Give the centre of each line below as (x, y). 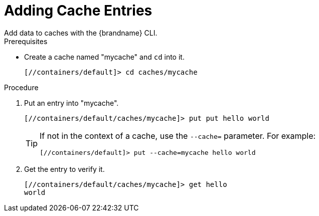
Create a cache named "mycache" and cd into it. (104, 57)
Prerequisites (26, 41)
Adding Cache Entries (78, 11)
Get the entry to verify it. (64, 169)
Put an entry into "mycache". (71, 103)
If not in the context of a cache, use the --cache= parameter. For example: (178, 136)
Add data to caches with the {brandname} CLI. (81, 33)
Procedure (21, 87)
